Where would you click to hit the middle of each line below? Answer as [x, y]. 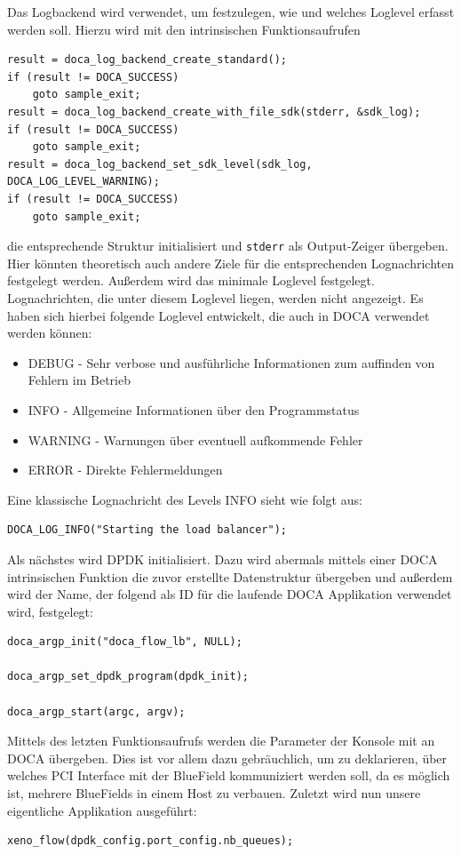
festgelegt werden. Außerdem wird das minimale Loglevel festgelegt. [191, 280]
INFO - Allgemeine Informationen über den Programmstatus [194, 409]
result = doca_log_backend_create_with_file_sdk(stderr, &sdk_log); [214, 112]
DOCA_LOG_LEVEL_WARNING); [83, 182]
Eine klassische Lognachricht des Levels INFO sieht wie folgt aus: [185, 499]
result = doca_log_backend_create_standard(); [147, 60]
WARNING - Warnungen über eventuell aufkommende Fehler [195, 439]
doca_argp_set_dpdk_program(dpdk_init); [128, 677]
